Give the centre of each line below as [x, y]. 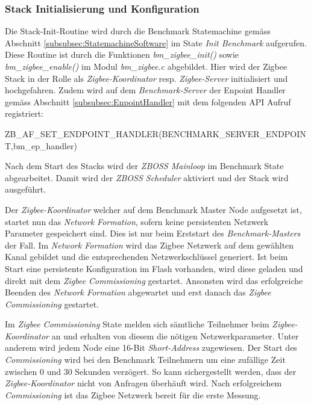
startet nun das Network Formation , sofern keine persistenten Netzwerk [137, 221]
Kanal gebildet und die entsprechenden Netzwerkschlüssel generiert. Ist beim [146, 257]
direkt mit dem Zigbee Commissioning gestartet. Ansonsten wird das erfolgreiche [154, 280]
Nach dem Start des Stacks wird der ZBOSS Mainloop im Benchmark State [144, 166]
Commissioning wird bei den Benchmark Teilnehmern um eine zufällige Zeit [145, 360]
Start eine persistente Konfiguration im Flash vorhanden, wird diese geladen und [154, 268]
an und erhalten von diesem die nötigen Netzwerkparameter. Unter [175, 335]
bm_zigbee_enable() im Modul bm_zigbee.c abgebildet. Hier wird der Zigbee [146, 66]
